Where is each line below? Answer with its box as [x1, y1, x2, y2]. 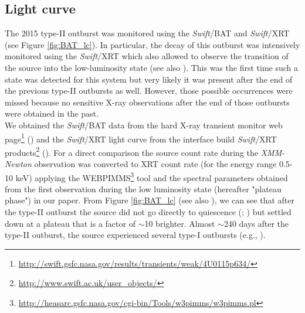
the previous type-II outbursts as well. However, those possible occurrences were [5, 84, 293, 97]
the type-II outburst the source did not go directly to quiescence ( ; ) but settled [5, 206, 292, 218]
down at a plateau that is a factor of [5, 217, 135, 229]
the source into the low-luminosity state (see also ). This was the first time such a [5, 61, 299, 73]
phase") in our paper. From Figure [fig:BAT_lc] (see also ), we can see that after [5, 194, 294, 206]
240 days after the [223, 217, 289, 229]
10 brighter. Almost [144, 217, 215, 229]
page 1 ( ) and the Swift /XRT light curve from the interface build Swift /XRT [5, 131, 277, 145]
